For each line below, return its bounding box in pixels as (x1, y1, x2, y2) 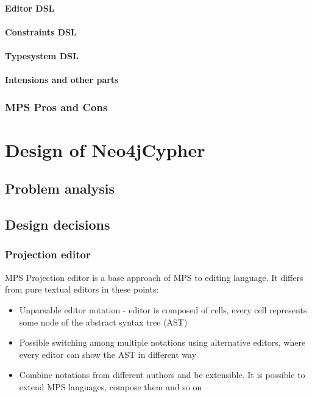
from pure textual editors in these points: (5, 283, 159, 296)
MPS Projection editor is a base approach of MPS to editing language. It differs (5, 271, 303, 283)
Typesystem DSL (5, 49, 79, 62)
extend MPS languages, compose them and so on (19, 380, 202, 393)
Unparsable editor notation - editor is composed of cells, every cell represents (19, 303, 307, 316)
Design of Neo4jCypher (5, 137, 205, 162)
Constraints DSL (5, 25, 77, 38)
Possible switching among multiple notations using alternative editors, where (19, 336, 306, 349)
